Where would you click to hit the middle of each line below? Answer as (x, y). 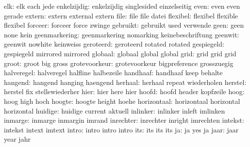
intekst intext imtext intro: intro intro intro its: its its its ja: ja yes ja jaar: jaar (121, 129)
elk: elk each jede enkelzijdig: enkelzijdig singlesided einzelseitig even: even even (122, 6)
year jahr (17, 139)
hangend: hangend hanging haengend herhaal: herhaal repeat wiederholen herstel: (125, 82)
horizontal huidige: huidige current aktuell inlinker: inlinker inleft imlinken (115, 110)
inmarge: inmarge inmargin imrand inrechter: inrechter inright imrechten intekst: (124, 120)
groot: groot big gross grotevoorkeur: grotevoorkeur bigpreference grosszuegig (119, 63)
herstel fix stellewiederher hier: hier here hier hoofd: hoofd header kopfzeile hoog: (124, 91)
